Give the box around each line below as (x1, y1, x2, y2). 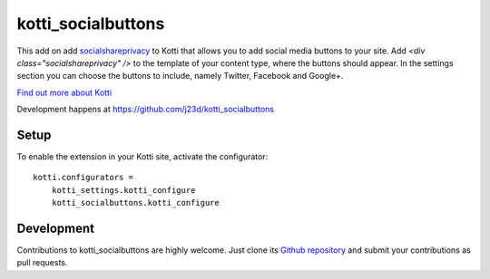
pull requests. (16, 257, 68, 268)
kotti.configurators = (33, 172, 134, 183)
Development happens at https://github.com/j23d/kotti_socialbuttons (16, 104, 274, 115)
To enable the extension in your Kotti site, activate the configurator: (16, 151, 269, 162)
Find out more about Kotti (16, 87, 113, 98)
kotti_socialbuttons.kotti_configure (51, 197, 220, 208)
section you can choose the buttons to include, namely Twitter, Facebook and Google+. (16, 71, 344, 82)
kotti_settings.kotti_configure (51, 185, 196, 195)
